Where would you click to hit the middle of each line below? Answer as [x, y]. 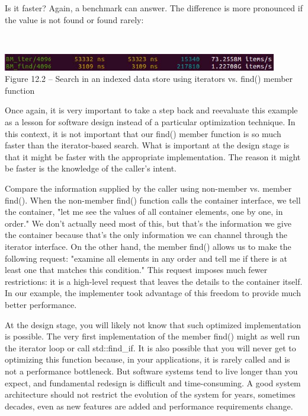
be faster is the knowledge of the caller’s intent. [91, 168]
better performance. [41, 304]
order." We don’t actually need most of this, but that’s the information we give [148, 223]
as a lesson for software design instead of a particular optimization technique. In [150, 122]
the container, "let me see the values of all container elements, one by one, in [144, 212]
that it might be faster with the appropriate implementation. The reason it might [153, 156]
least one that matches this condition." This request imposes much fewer [136, 270]
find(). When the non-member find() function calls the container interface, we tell [153, 200]
